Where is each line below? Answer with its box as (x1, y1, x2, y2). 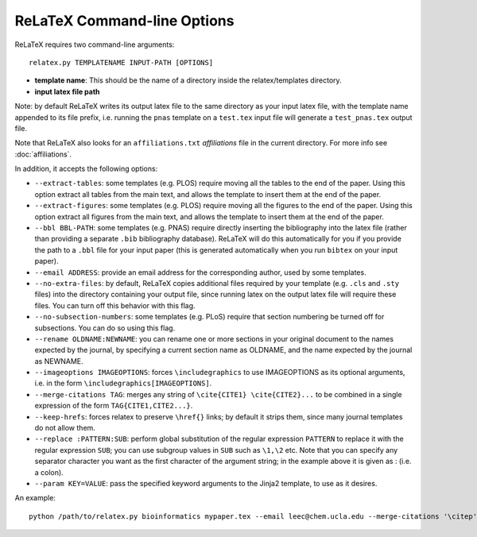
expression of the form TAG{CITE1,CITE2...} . (34, 401, 193, 411)
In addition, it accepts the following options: (14, 164, 158, 174)
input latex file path (34, 87, 100, 96)
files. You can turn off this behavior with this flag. (34, 300, 196, 310)
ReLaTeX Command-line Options (14, 12, 235, 29)
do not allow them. (34, 423, 95, 433)
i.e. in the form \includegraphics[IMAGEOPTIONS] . (34, 378, 212, 388)
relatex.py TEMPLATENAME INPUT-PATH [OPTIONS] (29, 58, 214, 67)
